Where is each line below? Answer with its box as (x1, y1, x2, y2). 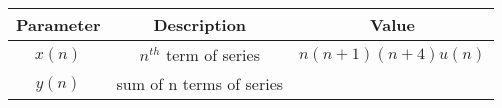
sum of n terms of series (116, 72, 284, 95)
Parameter (16, 13, 101, 36)
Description (153, 13, 247, 36)
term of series (165, 43, 260, 66)
